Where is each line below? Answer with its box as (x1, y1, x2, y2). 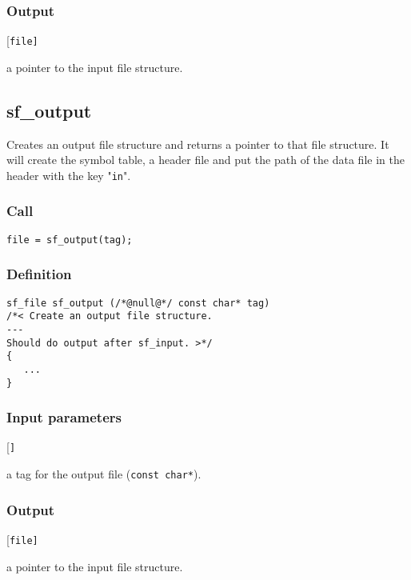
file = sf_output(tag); (6, 234, 133, 246)
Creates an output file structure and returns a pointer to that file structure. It (6, 135, 389, 152)
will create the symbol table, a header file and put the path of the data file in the (6, 151, 405, 168)
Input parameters (6, 407, 122, 427)
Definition (6, 264, 72, 284)
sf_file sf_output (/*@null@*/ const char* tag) (6, 297, 270, 309)
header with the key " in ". (6, 166, 131, 183)
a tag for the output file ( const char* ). (6, 466, 202, 482)
